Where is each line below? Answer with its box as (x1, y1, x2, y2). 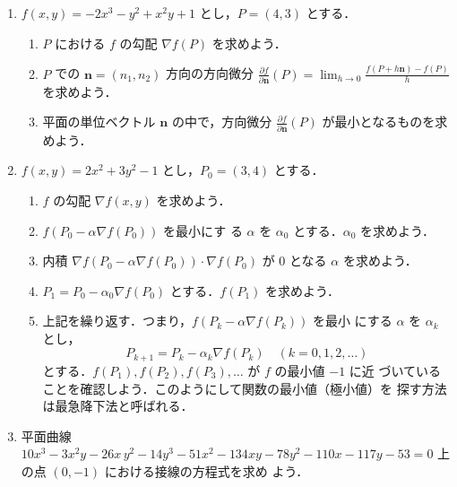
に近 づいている (349, 361, 442, 379)
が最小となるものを (322, 112, 435, 131)
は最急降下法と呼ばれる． (42, 396, 194, 415)
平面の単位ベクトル (42, 112, 156, 131)
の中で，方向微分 (171, 112, 272, 131)
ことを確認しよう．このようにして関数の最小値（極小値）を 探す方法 (42, 378, 447, 397)
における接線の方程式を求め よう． (104, 461, 309, 480)
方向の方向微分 (166, 64, 254, 83)
